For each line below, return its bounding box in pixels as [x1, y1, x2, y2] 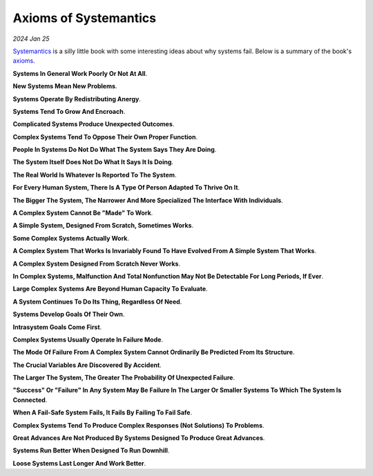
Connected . [12, 395, 48, 404]
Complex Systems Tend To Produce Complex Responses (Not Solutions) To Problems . [12, 421, 265, 429]
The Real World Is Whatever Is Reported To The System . [12, 170, 177, 179]
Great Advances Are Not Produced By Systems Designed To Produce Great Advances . [12, 434, 265, 442]
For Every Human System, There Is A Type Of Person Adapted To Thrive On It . [12, 184, 240, 192]
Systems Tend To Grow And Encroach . [12, 107, 126, 115]
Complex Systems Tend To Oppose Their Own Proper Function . [12, 132, 198, 141]
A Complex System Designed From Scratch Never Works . [12, 259, 181, 268]
